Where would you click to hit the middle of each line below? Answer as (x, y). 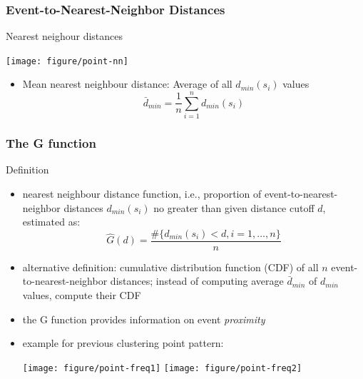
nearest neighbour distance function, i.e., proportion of (142, 193)
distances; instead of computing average (197, 281)
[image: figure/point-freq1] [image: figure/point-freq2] (162, 368)
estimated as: (51, 222)
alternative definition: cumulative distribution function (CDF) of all (170, 267)
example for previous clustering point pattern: (123, 343)
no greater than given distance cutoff (234, 207)
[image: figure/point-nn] (67, 61)
